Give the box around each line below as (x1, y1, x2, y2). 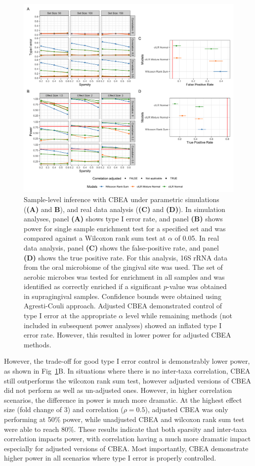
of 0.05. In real (174, 233, 219, 243)
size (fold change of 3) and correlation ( (4, 404, 124, 415)
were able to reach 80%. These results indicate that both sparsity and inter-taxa (4, 424, 247, 434)
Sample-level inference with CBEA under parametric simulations (24, 194, 219, 204)
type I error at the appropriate (24, 310, 117, 321)
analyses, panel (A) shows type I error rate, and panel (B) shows (24, 213, 223, 224)
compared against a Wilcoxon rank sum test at (24, 233, 166, 243)
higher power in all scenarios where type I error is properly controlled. (4, 453, 216, 463)
